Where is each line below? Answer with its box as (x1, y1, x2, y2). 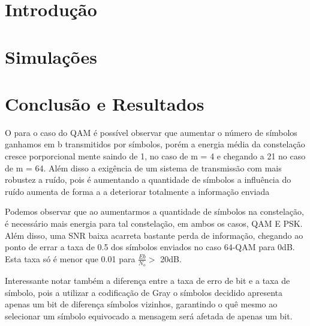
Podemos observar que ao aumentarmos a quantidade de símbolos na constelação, (5, 205, 304, 218)
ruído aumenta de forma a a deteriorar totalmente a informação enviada (5, 185, 270, 197)
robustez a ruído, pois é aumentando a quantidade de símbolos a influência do (5, 173, 291, 186)
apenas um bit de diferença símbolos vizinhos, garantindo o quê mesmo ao (5, 298, 278, 310)
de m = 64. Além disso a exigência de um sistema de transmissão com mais (5, 161, 282, 174)
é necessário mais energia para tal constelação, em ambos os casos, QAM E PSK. (5, 217, 303, 230)
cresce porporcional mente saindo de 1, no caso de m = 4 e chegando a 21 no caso (5, 150, 306, 162)
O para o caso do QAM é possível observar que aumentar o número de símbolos (5, 126, 297, 138)
